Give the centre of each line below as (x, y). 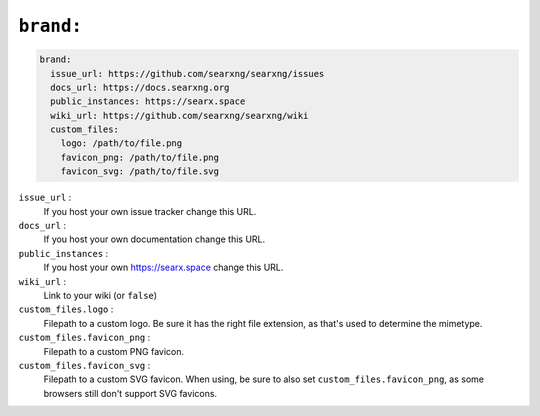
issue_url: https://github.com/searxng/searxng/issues (187, 73)
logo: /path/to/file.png (121, 143)
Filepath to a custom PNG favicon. (114, 351)
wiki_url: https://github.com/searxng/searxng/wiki (179, 115)
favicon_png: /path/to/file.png (140, 157)
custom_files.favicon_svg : (84, 365)
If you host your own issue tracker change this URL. (150, 211)
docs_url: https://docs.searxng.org (140, 87)
